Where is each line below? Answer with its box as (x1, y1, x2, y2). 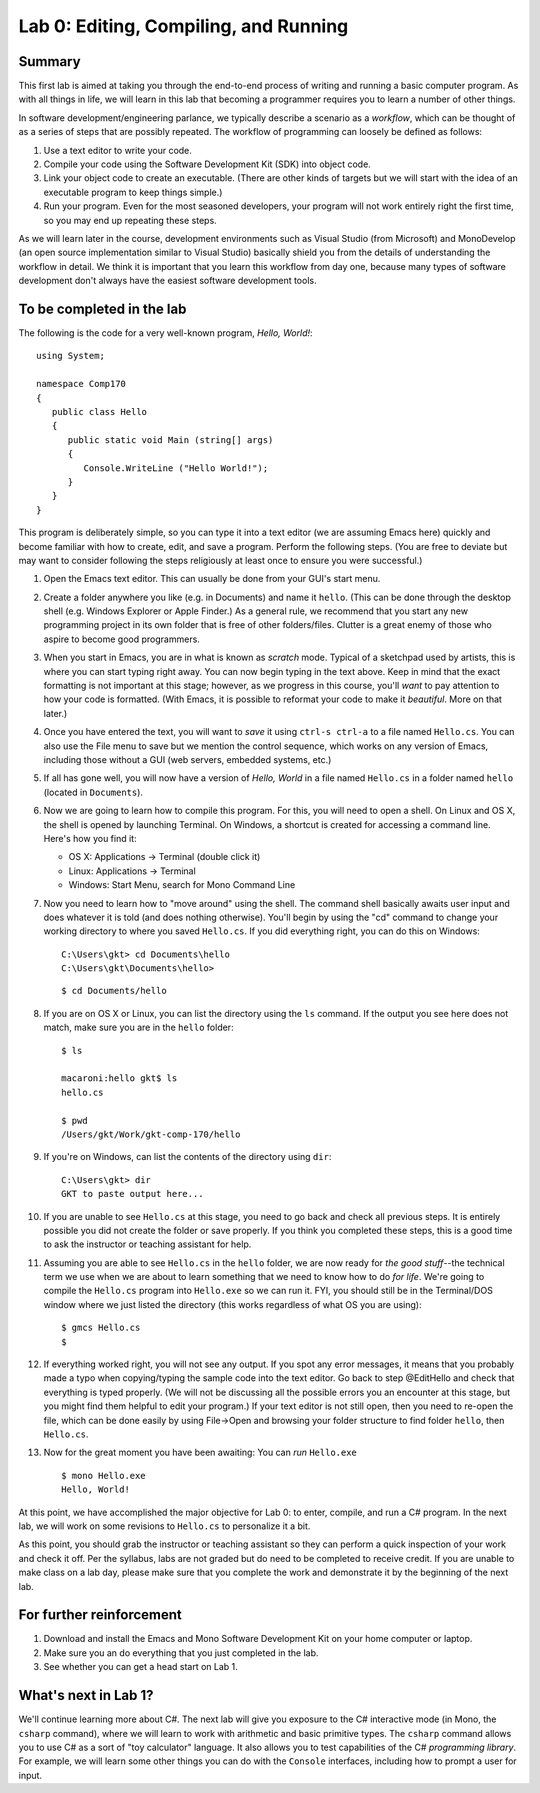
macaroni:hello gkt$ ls (61, 1073, 178, 1084)
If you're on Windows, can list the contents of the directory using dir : (43, 1151, 332, 1163)
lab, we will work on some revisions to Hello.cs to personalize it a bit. (18, 1520, 311, 1532)
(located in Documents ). (43, 786, 144, 798)
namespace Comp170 (36, 378, 127, 390)
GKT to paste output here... (61, 1188, 204, 1200)
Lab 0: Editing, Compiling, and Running (18, 15, 349, 37)
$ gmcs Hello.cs (61, 1322, 141, 1334)
